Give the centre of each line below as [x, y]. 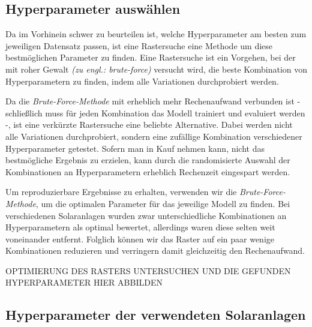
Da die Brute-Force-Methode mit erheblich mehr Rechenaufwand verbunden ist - [153, 101]
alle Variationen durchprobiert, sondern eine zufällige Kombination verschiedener [154, 136]
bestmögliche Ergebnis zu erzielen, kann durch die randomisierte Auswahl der [148, 160]
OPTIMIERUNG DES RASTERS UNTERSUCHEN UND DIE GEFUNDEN [148, 270]
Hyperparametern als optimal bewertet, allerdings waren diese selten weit [140, 227]
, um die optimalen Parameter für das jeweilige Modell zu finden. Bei [163, 203]
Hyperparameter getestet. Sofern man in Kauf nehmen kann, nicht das [135, 148]
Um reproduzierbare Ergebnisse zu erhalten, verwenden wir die [121, 192]
